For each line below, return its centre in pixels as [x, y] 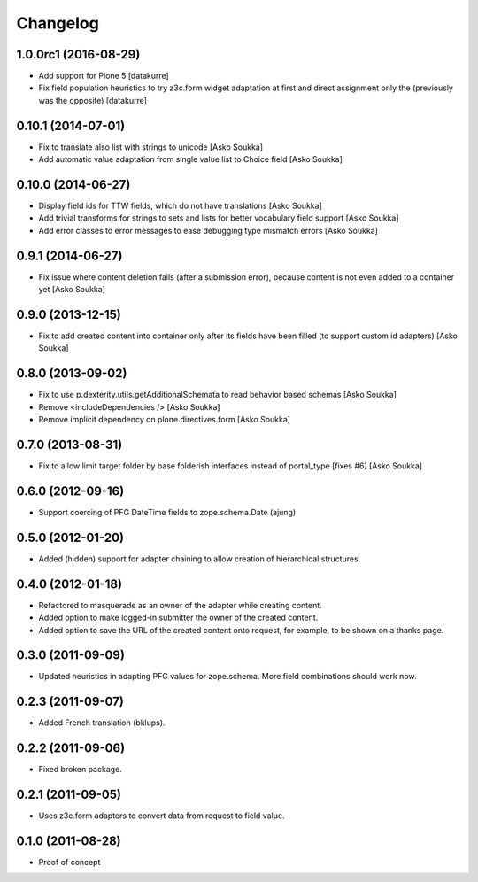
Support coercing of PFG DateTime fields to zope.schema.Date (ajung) [167, 512]
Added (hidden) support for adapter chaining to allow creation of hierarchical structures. [200, 559]
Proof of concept [69, 863]
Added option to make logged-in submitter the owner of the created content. [178, 618]
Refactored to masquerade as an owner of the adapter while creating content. [180, 605]
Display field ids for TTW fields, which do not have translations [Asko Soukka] [180, 206]
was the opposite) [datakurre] [93, 100]
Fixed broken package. [81, 770]
